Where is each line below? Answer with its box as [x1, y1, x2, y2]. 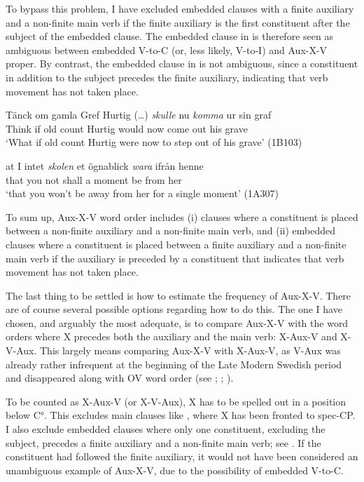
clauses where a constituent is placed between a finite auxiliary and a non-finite [6, 236, 346, 251]
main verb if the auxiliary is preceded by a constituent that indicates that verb [6, 250, 344, 265]
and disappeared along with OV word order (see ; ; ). [6, 370, 234, 385]
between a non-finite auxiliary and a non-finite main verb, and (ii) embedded [6, 223, 336, 238]
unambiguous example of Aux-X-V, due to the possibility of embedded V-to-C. [6, 462, 344, 477]
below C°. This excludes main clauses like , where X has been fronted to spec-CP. [6, 408, 356, 422]
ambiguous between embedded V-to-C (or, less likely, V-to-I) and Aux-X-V [6, 42, 328, 57]
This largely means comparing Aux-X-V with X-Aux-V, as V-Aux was [39, 343, 341, 358]
